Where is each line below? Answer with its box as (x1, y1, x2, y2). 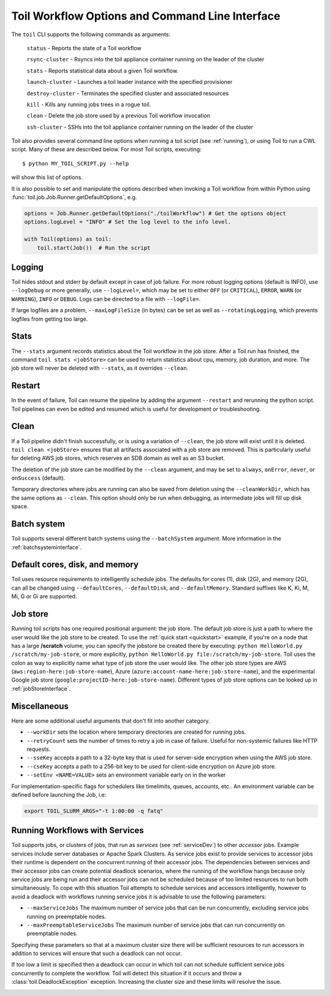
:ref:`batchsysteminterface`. (11, 543, 82, 551)
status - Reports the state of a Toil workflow (26, 44, 142, 51)
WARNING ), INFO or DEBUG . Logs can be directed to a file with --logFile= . (11, 295, 201, 303)
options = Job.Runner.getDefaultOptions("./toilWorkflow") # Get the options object (24, 210, 286, 217)
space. (11, 503, 29, 510)
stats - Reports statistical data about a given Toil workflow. (26, 67, 179, 74)
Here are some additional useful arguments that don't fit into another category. (11, 717, 210, 724)
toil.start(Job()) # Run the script (37, 244, 151, 251)
